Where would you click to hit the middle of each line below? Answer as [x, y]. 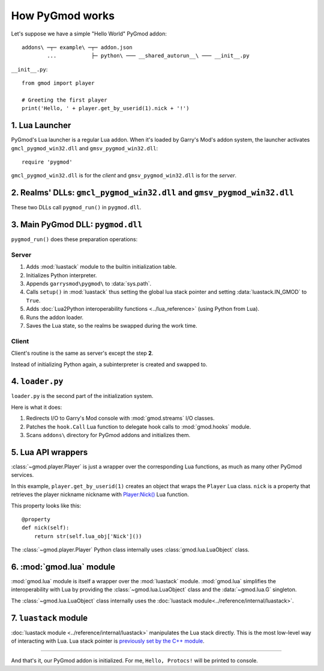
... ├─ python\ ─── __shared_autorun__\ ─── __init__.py [148, 56]
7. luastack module [49, 618]
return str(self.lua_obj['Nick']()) [88, 536]
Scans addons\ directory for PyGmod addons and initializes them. [108, 435]
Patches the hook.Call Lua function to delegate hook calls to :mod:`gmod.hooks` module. [139, 426]
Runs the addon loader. [55, 317]
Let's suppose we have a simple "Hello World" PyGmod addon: [89, 34]
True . [33, 300]
